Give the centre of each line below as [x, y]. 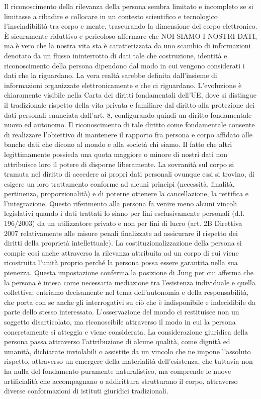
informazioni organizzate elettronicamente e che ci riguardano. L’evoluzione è [123, 85]
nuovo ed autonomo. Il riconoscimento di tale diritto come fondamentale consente [129, 125]
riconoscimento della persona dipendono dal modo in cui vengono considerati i [124, 65]
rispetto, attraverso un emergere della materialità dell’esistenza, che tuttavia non [128, 361]
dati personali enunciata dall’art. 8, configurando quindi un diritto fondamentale [128, 114]
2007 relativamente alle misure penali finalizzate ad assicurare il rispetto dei [121, 233]
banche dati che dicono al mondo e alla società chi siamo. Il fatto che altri [118, 144]
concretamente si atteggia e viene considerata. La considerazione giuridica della [126, 331]
